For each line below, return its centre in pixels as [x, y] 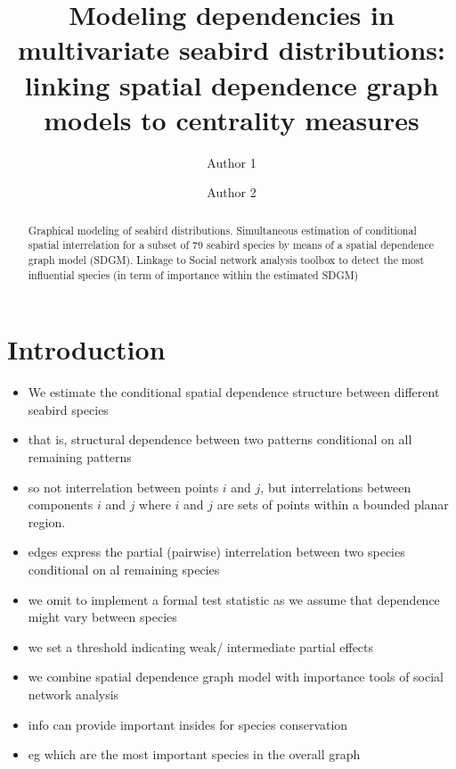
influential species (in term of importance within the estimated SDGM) [193, 274]
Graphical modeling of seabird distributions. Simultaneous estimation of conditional [222, 230]
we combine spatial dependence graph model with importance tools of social [236, 677]
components [61, 504]
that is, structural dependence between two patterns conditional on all [220, 439]
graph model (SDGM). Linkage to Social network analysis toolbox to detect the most [226, 259]
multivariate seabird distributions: [232, 50]
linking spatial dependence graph [232, 84]
